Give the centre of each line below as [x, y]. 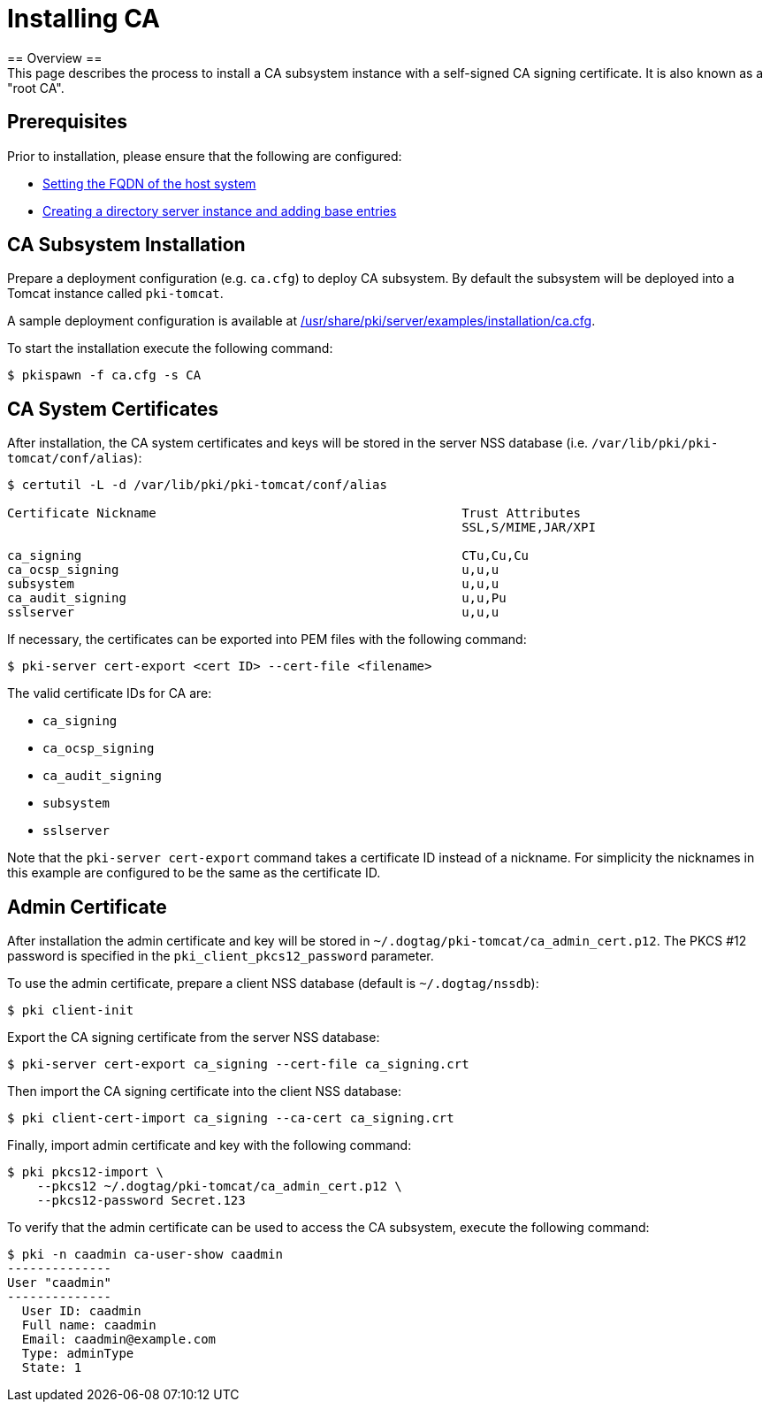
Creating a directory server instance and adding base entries [220, 211]
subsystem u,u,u [253, 584]
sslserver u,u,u [253, 613]
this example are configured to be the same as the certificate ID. [194, 873]
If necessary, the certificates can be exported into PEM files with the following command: [267, 639]
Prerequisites [67, 122]
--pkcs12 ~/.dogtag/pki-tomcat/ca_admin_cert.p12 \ [219, 1187]
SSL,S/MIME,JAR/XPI [529, 528]
